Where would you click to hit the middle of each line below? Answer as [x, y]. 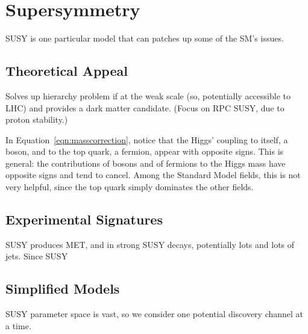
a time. [18, 325]
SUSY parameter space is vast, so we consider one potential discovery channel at [155, 314]
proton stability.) [37, 119]
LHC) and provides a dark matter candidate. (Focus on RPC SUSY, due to [145, 107]
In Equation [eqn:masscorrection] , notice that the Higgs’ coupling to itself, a [147, 139]
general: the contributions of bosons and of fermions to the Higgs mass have [146, 163]
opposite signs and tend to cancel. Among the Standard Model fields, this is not [153, 175]
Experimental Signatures [84, 219]
